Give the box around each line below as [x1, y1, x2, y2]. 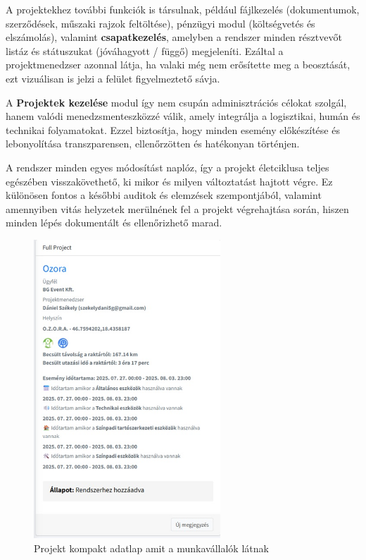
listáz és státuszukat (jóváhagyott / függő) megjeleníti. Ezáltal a [6, 43, 284, 58]
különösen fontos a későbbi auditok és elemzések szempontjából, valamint [6, 188, 322, 202]
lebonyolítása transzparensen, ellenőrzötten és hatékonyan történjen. [6, 136, 300, 151]
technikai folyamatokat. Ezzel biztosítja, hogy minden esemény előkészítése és [6, 122, 340, 137]
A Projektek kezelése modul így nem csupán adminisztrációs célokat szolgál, [6, 95, 347, 109]
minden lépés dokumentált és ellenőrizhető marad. [6, 215, 222, 230]
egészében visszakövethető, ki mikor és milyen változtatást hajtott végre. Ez [6, 174, 333, 188]
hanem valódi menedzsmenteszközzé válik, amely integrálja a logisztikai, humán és [6, 109, 360, 123]
